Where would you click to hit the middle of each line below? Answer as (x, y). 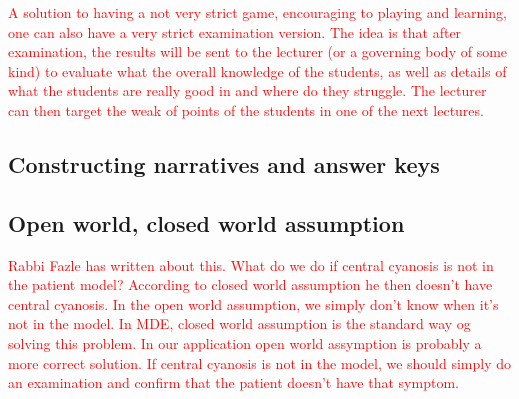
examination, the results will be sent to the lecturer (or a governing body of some (258, 51)
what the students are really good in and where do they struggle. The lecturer (247, 90)
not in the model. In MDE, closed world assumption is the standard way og (239, 323)
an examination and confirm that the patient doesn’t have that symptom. (233, 382)
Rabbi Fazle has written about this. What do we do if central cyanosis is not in (251, 264)
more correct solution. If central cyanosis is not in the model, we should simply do (260, 362)
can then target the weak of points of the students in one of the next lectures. (246, 109)
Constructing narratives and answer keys (224, 163)
